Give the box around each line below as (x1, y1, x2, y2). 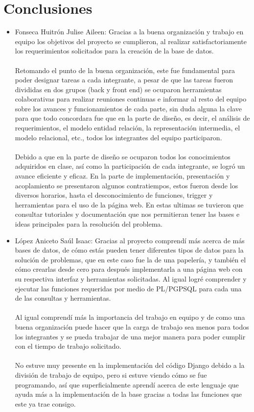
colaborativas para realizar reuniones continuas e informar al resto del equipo (15, 94, 247, 104)
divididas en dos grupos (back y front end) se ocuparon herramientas (15, 84, 222, 94)
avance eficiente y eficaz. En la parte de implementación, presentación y (15, 171, 230, 181)
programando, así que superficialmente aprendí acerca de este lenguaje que (15, 379, 239, 389)
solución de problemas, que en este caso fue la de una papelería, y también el (15, 254, 246, 264)
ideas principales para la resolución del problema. (15, 219, 163, 229)
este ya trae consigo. (15, 398, 76, 409)
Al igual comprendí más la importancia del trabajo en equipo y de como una (15, 312, 245, 322)
